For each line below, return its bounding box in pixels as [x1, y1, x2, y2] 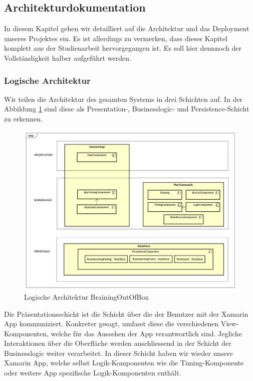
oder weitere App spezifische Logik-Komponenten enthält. [4, 367, 181, 378]
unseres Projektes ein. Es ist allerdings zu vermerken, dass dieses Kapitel [4, 33, 227, 43]
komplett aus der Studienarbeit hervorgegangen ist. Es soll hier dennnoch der [4, 43, 242, 53]
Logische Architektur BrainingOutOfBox [24, 291, 149, 302]
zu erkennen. [4, 113, 43, 123]
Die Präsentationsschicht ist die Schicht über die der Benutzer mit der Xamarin [4, 308, 248, 319]
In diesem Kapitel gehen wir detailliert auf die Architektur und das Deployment [4, 23, 249, 34]
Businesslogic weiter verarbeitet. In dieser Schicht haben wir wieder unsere [4, 347, 233, 358]
